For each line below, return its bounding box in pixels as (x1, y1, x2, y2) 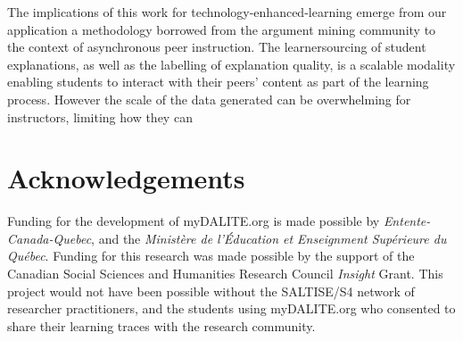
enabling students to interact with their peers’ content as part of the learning (7, 72, 429, 91)
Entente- (383, 212, 431, 230)
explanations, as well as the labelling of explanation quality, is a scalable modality (7, 54, 456, 73)
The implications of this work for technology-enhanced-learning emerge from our (7, 3, 447, 21)
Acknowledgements (7, 160, 245, 196)
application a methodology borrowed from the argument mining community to (7, 20, 436, 38)
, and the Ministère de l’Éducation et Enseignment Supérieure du (91, 229, 447, 247)
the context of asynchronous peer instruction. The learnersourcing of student (7, 37, 426, 56)
